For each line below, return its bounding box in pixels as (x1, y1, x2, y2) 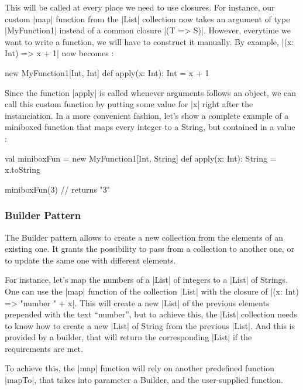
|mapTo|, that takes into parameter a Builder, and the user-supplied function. (5, 374, 283, 386)
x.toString (5, 163, 41, 176)
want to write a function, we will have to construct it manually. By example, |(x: (5, 35, 294, 47)
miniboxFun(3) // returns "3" (5, 183, 111, 195)
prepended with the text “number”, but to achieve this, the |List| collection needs (5, 308, 297, 320)
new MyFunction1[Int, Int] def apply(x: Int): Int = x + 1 (5, 66, 209, 78)
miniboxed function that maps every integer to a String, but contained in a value (5, 121, 295, 133)
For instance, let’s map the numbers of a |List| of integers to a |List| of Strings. (5, 273, 288, 286)
